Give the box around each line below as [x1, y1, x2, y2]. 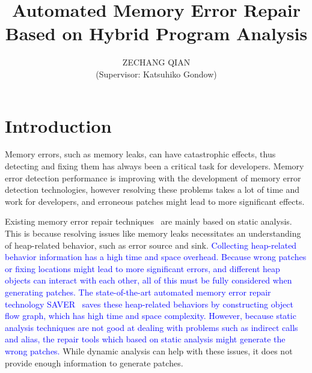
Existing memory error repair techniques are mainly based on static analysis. [5, 215, 292, 228]
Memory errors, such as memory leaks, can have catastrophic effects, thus [5, 148, 276, 160]
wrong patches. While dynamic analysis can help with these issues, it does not [5, 344, 293, 357]
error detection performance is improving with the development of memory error [5, 171, 301, 184]
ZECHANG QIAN [122, 56, 191, 68]
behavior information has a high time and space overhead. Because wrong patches [5, 250, 307, 263]
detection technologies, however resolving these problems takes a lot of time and [5, 183, 300, 196]
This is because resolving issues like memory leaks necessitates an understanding [5, 227, 301, 239]
